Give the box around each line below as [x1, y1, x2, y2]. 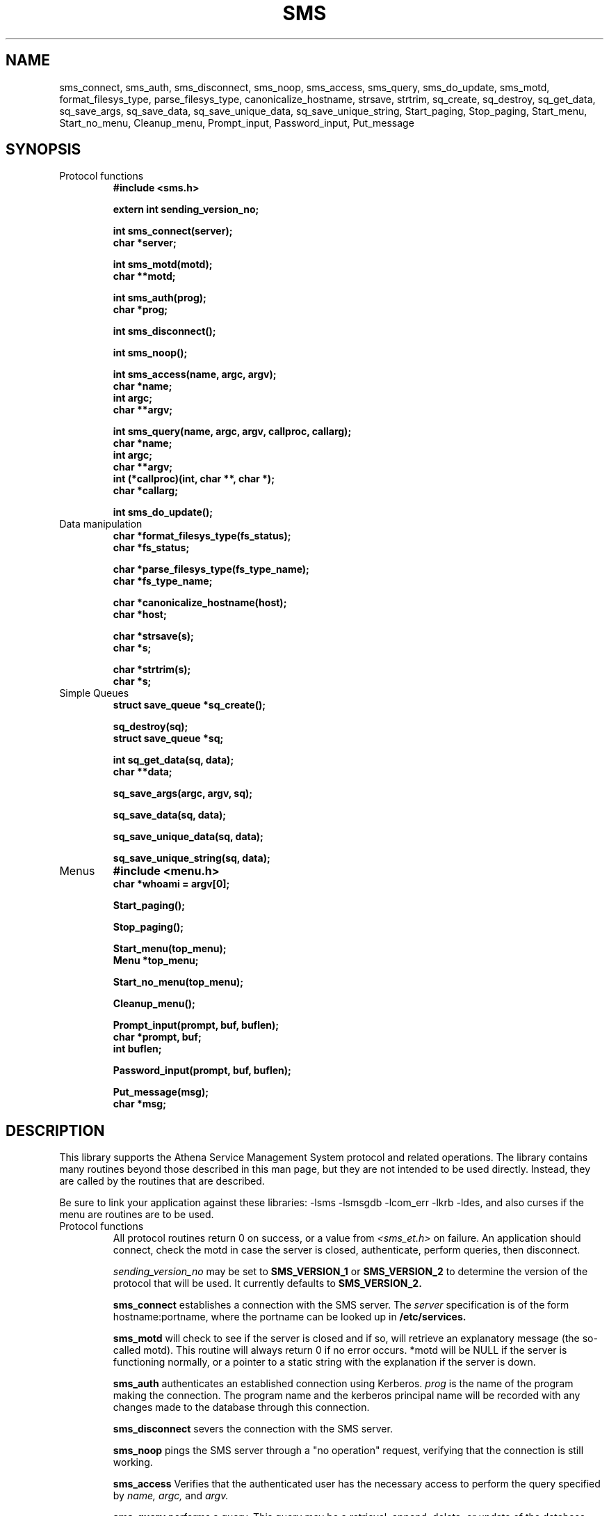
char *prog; [113, 303, 168, 316]
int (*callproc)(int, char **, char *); [113, 473, 275, 485]
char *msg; [113, 1098, 166, 1110]
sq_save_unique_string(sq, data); [113, 852, 270, 864]
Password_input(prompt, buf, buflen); [113, 1064, 291, 1077]
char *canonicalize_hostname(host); [113, 597, 287, 609]
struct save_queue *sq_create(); [113, 699, 266, 711]
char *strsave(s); [113, 630, 194, 642]
